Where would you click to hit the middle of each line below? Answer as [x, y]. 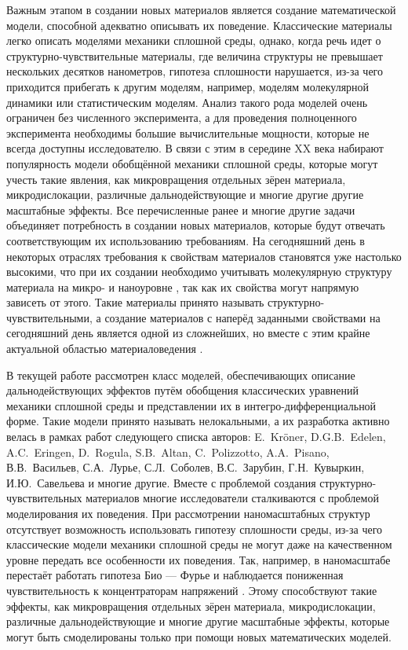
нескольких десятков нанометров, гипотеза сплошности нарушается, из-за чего [195, 71]
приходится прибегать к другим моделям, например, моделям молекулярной [188, 86]
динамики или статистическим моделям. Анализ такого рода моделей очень [187, 102]
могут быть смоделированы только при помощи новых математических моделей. [199, 636]
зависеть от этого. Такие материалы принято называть [135, 302]
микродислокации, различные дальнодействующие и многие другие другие [185, 195]
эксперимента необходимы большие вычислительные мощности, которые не [188, 132]
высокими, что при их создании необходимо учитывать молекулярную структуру [199, 272]
